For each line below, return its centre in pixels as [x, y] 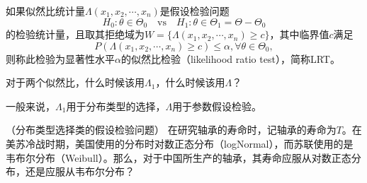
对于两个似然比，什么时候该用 [75, 82]
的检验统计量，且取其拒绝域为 [75, 34]
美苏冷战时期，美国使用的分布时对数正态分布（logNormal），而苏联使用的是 [180, 144]
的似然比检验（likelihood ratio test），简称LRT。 [230, 58]
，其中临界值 [299, 34]
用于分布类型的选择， [116, 106]
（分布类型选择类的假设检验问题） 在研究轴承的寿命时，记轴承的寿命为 [171, 130]
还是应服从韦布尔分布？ [80, 171]
